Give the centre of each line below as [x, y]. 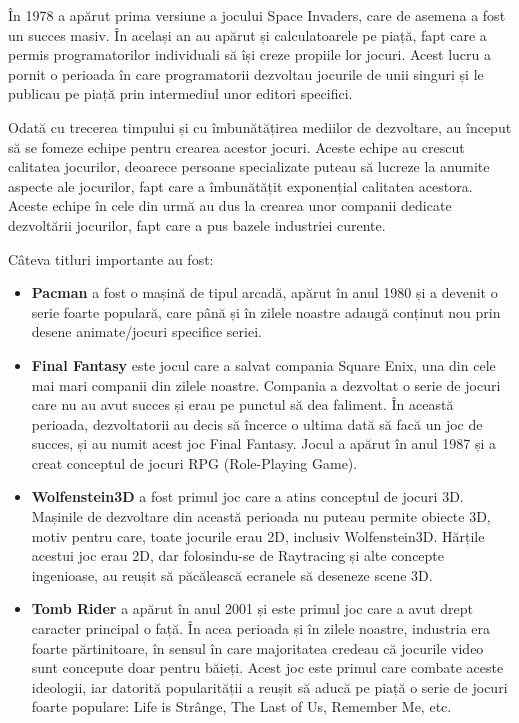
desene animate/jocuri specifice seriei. [146, 331]
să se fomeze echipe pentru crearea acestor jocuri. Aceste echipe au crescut [236, 146]
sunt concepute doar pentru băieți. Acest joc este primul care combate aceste [267, 667]
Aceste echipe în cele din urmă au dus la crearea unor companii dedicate [230, 205]
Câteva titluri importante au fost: [111, 258]
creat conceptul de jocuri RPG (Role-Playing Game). [194, 462]
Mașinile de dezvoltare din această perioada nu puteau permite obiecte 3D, [261, 516]
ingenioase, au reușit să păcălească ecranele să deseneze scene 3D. [232, 574]
